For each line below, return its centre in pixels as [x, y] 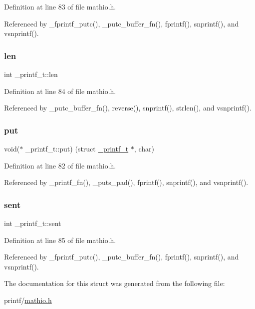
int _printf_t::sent [33, 223]
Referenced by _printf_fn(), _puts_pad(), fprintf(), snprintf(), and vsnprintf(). [126, 182]
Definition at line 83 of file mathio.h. [60, 6]
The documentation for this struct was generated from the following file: [115, 283]
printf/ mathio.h [28, 300]
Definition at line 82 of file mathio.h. [60, 165]
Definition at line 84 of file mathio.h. [60, 91]
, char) [144, 148]
